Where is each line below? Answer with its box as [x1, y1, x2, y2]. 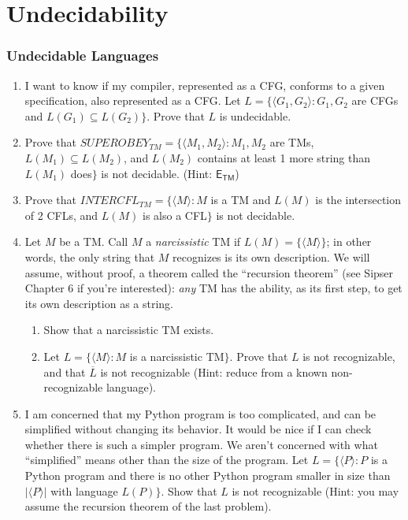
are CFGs [351, 92, 399, 109]
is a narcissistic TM [129, 347, 224, 364]
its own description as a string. [24, 295, 174, 311]
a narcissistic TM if [146, 233, 241, 250]
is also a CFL [142, 206, 207, 223]
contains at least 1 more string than [197, 149, 371, 165]
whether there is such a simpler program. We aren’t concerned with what [24, 436, 378, 452]
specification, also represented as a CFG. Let [24, 92, 241, 109]
